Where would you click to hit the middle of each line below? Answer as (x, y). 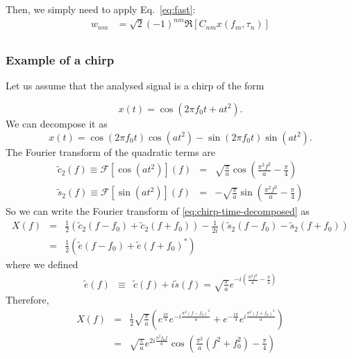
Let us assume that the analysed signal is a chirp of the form (135, 86)
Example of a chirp (60, 60)
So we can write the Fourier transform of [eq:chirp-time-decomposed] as (158, 211)
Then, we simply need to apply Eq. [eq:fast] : (101, 9)
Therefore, (27, 300)
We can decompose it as (57, 123)
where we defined (42, 264)
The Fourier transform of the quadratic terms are (111, 151)
